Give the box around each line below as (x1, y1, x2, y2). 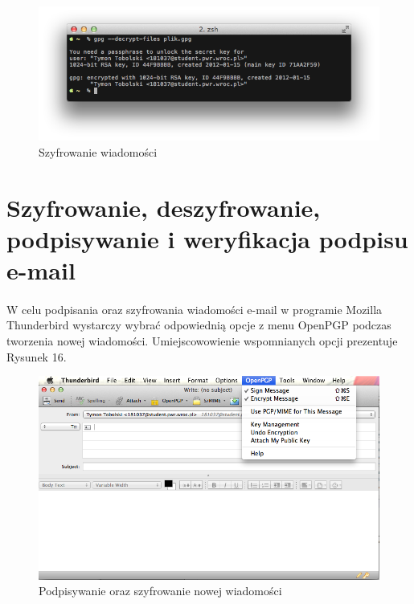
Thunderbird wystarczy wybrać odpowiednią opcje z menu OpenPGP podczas (6, 316, 391, 333)
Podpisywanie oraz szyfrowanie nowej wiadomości (39, 582, 282, 599)
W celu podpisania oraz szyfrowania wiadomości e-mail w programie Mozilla (6, 300, 383, 317)
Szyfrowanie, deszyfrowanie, (6, 190, 321, 223)
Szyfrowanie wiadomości (39, 143, 158, 160)
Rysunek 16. (6, 348, 67, 365)
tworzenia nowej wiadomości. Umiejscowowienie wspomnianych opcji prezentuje (6, 333, 398, 349)
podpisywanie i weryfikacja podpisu (6, 222, 408, 255)
